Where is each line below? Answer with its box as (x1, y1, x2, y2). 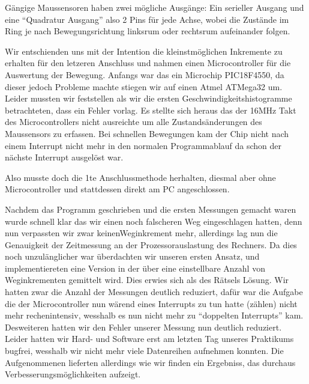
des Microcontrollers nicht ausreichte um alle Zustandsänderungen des (5, 115, 262, 128)
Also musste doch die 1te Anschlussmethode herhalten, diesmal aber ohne (5, 171, 276, 183)
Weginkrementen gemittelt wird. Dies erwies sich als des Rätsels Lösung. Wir (5, 273, 289, 286)
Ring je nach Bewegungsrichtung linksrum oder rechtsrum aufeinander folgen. (5, 25, 290, 37)
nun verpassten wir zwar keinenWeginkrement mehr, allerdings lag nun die (5, 227, 278, 239)
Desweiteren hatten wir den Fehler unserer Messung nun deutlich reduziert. (5, 320, 282, 333)
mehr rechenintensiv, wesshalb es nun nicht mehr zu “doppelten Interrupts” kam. (5, 309, 304, 322)
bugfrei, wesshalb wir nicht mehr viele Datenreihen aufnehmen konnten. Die (5, 344, 284, 357)
